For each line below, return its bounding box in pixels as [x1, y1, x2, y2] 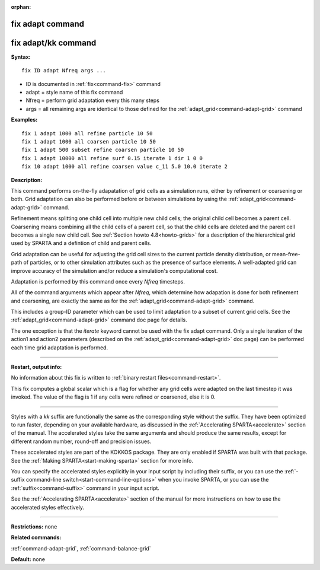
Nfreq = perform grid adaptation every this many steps [25, 97, 160, 104]
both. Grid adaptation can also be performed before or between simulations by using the [11, 196, 228, 203]
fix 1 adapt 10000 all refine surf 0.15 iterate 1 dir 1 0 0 [21, 155, 203, 161]
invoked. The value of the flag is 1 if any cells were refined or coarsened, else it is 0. [11, 393, 216, 400]
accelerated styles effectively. [11, 504, 85, 511]
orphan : [11, 4, 31, 10]
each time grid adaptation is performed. [11, 344, 108, 351]
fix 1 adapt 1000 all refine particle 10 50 [21, 130, 153, 136]
